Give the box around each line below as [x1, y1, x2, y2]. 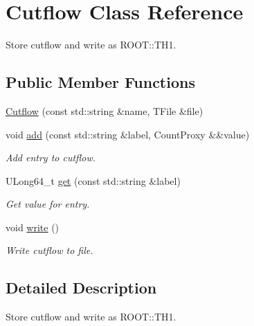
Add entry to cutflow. [6, 150, 96, 165]
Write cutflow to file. [6, 243, 93, 257]
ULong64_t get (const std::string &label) [6, 173, 181, 188]
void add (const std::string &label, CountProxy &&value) [6, 127, 250, 141]
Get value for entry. [6, 197, 90, 211]
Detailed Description [6, 277, 157, 298]
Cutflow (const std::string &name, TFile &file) [6, 103, 203, 118]
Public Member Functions [6, 71, 195, 93]
